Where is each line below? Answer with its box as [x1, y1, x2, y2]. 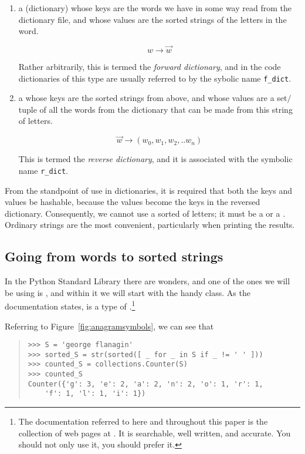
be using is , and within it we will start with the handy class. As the [5, 286, 250, 298]
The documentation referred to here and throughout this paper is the [18, 415, 268, 428]
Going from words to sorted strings [5, 247, 223, 265]
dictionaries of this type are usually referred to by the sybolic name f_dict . [18, 72, 292, 84]
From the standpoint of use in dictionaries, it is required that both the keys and [5, 184, 292, 196]
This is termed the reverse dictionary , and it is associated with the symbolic [18, 153, 293, 165]
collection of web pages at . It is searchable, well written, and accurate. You [18, 426, 291, 439]
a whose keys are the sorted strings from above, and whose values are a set [18, 92, 287, 104]
